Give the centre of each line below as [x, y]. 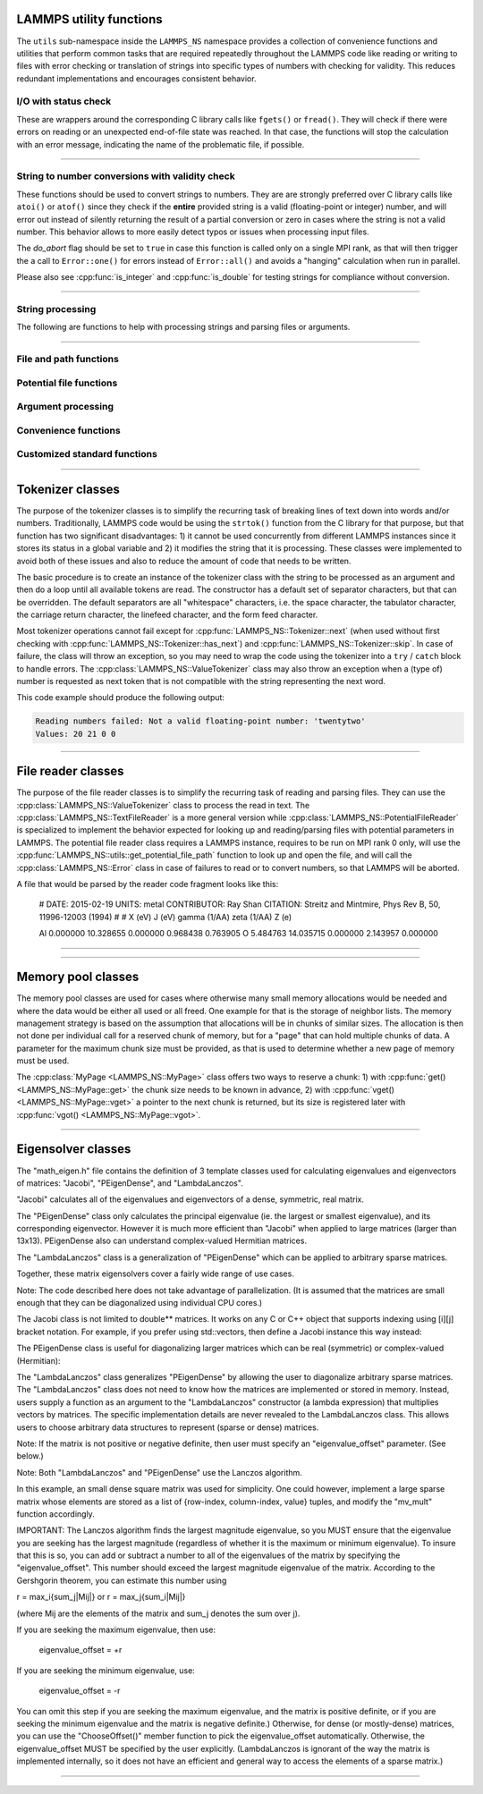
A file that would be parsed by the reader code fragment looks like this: [148, 884]
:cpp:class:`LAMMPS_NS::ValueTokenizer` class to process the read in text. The [163, 805]
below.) [30, 1456]
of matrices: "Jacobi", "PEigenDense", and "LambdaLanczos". [130, 1183]
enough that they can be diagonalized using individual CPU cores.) [140, 1303]
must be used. [43, 1061]
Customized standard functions [87, 454]
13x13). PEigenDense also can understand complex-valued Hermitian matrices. [162, 1241]
